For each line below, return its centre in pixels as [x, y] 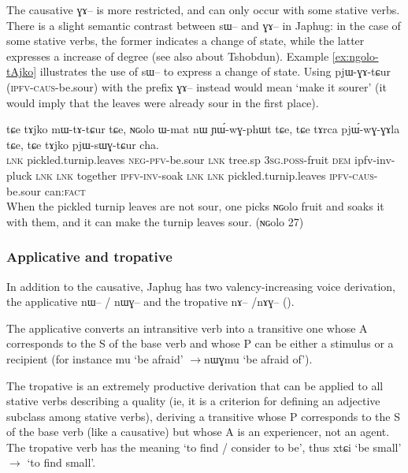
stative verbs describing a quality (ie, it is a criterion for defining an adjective [193, 401]
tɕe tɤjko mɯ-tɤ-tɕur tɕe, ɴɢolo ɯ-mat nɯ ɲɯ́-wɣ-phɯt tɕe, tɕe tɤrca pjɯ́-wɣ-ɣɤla [203, 129]
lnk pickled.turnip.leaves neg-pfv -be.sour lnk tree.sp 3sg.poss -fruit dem [179, 160]
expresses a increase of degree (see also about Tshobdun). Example [168, 56]
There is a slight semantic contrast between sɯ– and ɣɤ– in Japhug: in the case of [204, 25]
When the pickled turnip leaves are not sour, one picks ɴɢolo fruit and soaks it [195, 206]
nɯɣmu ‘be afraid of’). [258, 358]
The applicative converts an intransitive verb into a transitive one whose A [187, 328]
